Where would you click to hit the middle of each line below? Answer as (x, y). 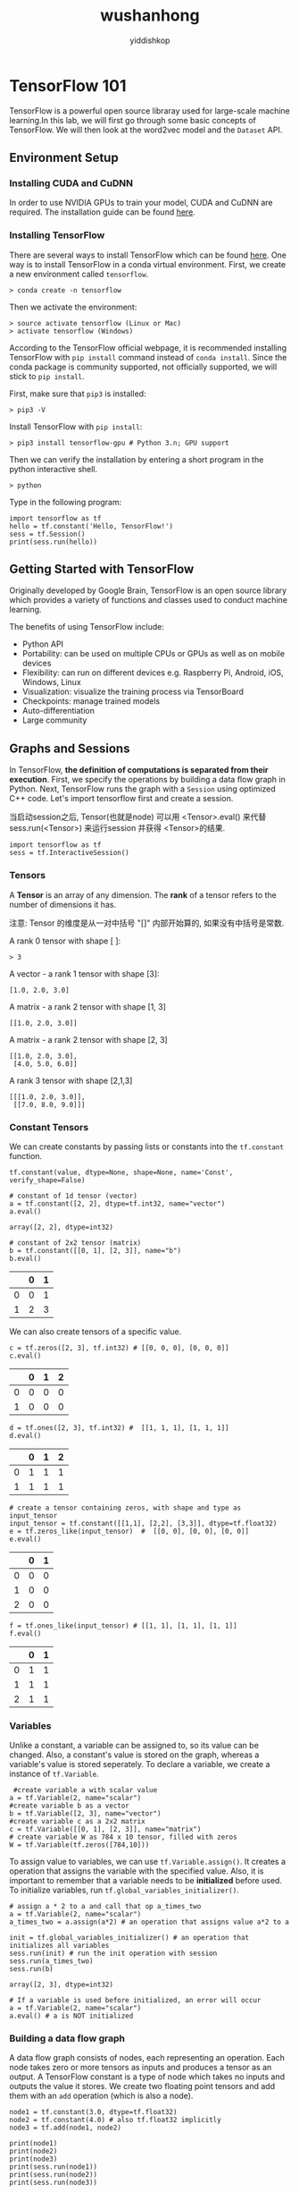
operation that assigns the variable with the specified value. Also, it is (137, 1871)
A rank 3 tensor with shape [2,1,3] (71, 1080)
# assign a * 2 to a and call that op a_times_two (105, 1907)
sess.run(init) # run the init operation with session (113, 1954)
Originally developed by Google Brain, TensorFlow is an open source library (148, 590)
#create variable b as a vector (69, 1806)
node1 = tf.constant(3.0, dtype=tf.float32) (93, 2112)
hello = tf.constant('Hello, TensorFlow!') (91, 526)
